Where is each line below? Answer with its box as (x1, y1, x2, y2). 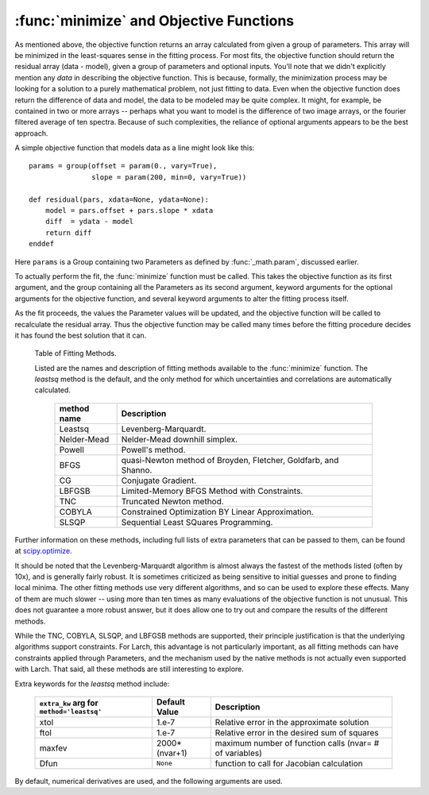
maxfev (39, 743, 68, 754)
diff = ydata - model (44, 217, 134, 226)
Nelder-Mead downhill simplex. (121, 434, 238, 445)
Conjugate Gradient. (121, 475, 197, 486)
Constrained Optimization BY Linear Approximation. (121, 506, 314, 517)
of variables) (214, 747, 262, 758)
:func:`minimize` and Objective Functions (14, 12, 295, 29)
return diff (44, 228, 92, 237)
